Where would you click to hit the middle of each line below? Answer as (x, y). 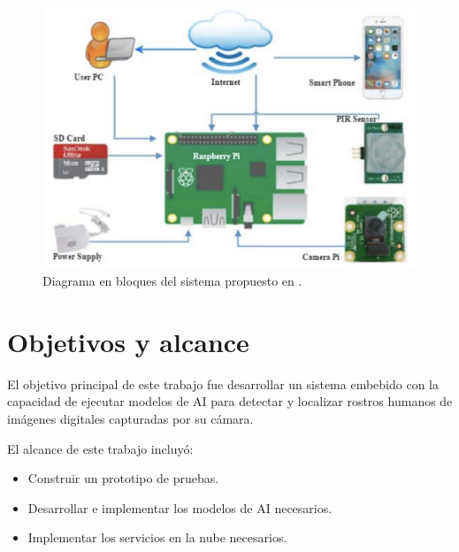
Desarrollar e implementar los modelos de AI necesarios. (180, 507)
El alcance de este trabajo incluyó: (100, 448)
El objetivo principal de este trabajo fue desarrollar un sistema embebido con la (223, 383)
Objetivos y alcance (128, 341)
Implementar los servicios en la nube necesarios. (157, 537)
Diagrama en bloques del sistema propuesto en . (172, 281)
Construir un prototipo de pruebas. (123, 478)
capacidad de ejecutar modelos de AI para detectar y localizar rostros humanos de (230, 401)
